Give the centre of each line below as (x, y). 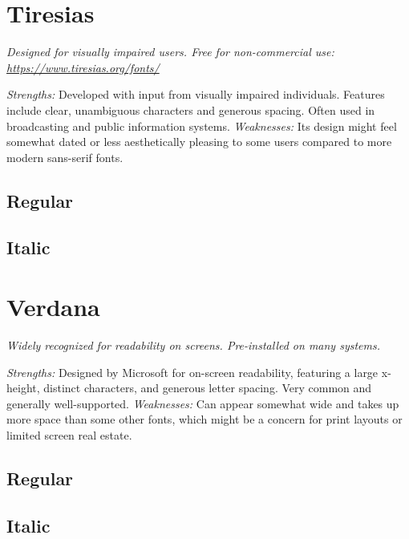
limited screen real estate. (69, 434)
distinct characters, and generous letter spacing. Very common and (208, 388)
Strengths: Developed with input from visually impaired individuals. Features (196, 94)
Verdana (53, 307)
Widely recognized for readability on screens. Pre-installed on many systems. (194, 344)
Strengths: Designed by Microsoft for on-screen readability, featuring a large (192, 372)
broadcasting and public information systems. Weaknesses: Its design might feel (202, 126)
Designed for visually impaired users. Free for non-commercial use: (170, 52)
